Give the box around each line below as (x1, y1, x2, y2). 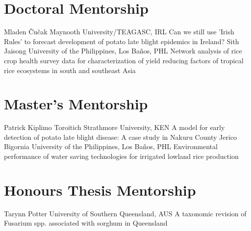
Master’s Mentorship (4, 94, 148, 114)
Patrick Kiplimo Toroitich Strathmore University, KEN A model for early (4, 122, 225, 132)
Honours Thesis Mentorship (4, 180, 196, 200)
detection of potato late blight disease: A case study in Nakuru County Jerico (4, 131, 237, 142)
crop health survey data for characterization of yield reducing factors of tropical (4, 55, 244, 65)
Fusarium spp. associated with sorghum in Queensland (4, 218, 168, 228)
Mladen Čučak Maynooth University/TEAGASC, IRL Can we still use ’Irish (4, 26, 234, 37)
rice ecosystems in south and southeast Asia (4, 65, 136, 75)
